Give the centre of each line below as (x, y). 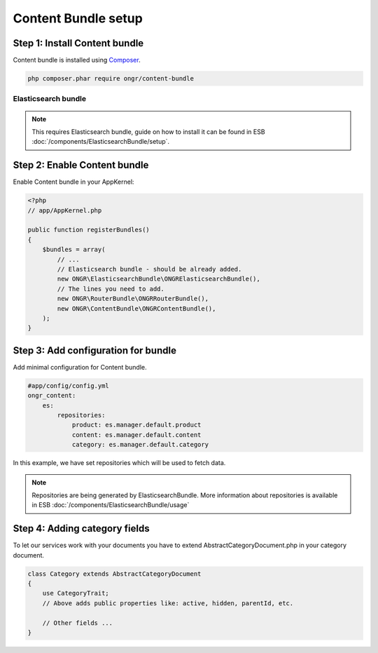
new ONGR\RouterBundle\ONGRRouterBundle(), (133, 299)
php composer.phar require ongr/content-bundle (111, 79)
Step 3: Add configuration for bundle (94, 350)
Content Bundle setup (78, 18)
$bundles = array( (74, 250)
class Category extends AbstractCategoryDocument (114, 574)
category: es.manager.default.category (140, 445)
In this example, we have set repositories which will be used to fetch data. (119, 463)
